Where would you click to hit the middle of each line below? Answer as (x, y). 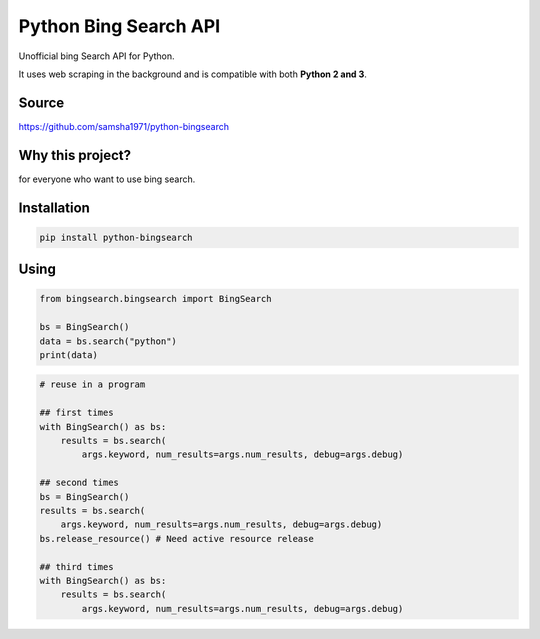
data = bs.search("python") (108, 341)
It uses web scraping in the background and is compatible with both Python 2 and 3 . (192, 74)
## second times (79, 483)
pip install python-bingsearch (116, 237)
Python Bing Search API (119, 26)
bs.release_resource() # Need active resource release (176, 538)
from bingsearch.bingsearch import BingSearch (155, 299)
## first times (76, 413)
